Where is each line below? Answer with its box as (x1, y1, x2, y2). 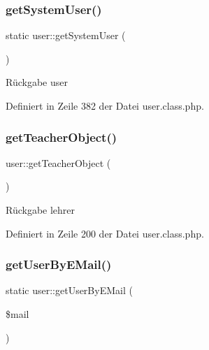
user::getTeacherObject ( (6, 155, 111, 170)
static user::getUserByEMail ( (6, 283, 133, 298)
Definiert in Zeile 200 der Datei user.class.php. (6, 226, 204, 240)
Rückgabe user (6, 75, 68, 89)
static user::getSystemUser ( (6, 28, 126, 43)
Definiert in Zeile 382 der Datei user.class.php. (6, 99, 204, 112)
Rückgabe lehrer (6, 203, 75, 217)
